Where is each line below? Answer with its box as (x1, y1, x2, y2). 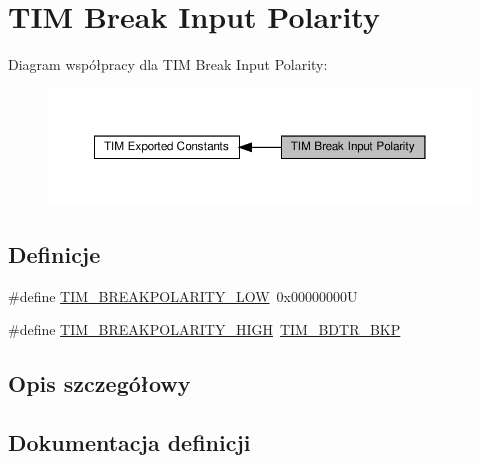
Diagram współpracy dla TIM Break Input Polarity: (8, 54, 328, 75)
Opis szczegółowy (8, 368, 191, 399)
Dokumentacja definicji (8, 426, 251, 457)
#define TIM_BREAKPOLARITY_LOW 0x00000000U (8, 285, 358, 306)
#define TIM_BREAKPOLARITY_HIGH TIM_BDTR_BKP (8, 319, 401, 340)
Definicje (8, 238, 101, 269)
